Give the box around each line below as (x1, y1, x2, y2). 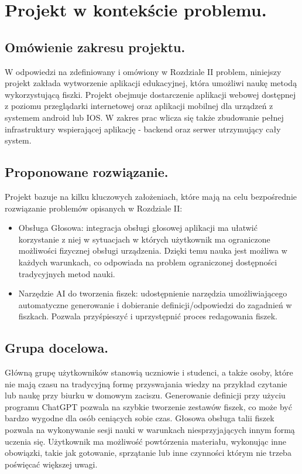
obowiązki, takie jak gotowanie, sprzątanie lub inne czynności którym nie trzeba (5, 446, 291, 459)
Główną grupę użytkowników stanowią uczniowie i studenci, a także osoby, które (5, 366, 293, 378)
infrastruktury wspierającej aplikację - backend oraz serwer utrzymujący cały (5, 122, 281, 135)
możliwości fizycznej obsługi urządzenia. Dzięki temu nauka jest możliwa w (18, 244, 287, 257)
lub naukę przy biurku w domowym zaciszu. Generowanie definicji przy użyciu (5, 389, 286, 401)
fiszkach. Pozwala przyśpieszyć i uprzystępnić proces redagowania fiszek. (18, 310, 277, 322)
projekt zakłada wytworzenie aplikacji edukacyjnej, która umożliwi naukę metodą (5, 77, 297, 89)
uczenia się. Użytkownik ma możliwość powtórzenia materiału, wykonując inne (5, 435, 286, 447)
